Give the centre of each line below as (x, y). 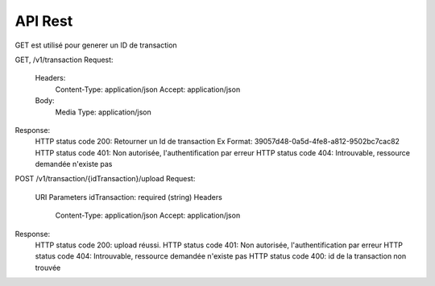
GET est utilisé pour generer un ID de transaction (96, 45)
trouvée (48, 267)
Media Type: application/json (104, 112)
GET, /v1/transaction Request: (64, 60)
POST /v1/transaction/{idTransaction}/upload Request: (105, 179)
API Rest (44, 21)
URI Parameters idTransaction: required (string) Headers (129, 197)
